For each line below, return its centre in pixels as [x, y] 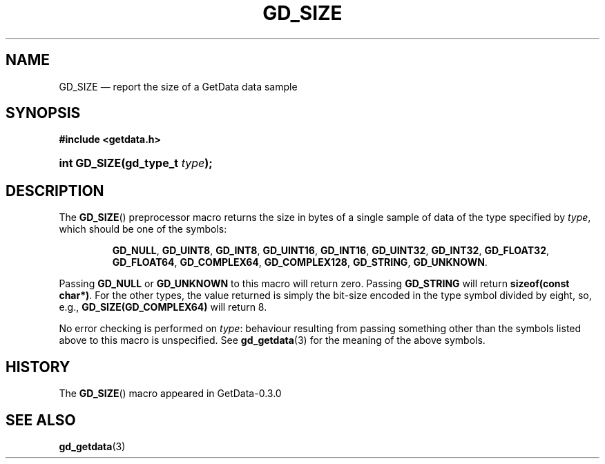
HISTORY [38, 367]
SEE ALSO [41, 420]
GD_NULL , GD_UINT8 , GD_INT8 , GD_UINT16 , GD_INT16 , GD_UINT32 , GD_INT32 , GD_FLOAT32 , [331, 251]
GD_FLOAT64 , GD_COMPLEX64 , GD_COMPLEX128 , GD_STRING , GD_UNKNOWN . [300, 262]
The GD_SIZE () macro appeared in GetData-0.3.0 [170, 394]
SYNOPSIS [43, 113]
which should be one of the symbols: [143, 229]
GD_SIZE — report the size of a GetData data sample [178, 86]
